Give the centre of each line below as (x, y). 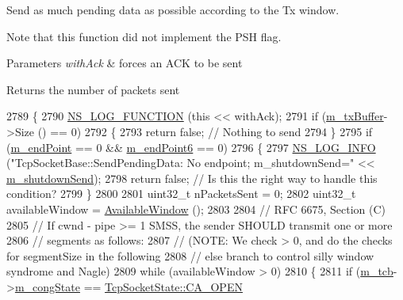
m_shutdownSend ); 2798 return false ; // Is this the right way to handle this (192, 178)
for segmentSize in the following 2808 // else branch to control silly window (190, 255)
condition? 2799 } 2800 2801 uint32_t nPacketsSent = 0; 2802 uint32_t (181, 194)
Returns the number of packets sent (93, 89)
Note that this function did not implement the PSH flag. (144, 36)
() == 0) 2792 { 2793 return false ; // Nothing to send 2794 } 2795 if (205, 131)
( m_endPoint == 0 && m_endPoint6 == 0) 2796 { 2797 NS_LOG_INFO (191, 147)
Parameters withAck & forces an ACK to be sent (125, 63)
